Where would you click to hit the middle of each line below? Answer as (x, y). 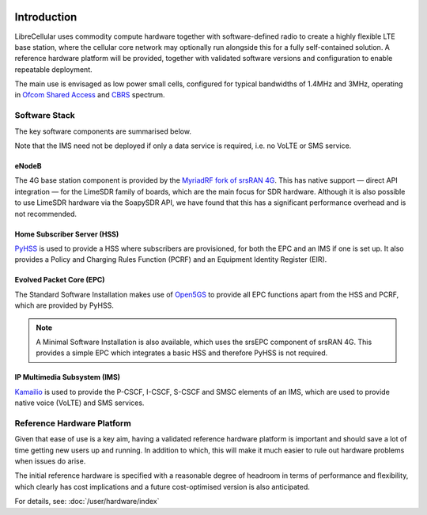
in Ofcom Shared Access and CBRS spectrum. (90, 95)
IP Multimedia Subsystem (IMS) (68, 377)
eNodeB (28, 166)
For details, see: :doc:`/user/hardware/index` (87, 502)
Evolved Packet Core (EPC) (60, 280)
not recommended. (46, 214)
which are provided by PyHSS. (64, 305)
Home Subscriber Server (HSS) (67, 234)
